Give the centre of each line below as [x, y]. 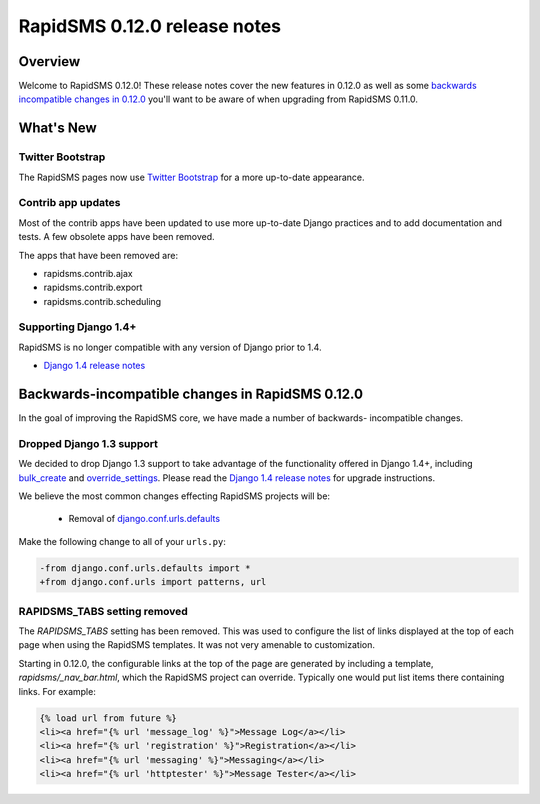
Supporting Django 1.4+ [77, 327]
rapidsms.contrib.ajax [88, 273]
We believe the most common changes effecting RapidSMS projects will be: [174, 496]
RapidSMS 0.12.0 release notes [150, 26]
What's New [57, 128]
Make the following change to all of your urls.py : [122, 541]
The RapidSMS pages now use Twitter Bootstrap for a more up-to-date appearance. [191, 177]
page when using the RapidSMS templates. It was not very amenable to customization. [196, 645]
